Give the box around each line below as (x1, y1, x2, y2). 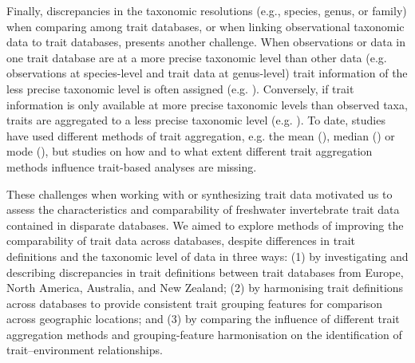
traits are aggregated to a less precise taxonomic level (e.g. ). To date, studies (6, 112, 385, 128)
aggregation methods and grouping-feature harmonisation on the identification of (6, 326, 402, 342)
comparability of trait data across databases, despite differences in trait (6, 232, 355, 249)
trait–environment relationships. (6, 341, 163, 358)
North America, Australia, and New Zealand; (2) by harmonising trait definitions (6, 279, 404, 296)
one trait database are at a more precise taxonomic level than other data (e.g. (6, 49, 387, 65)
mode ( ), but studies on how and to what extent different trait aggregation (6, 143, 373, 160)
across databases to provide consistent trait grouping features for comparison (6, 294, 383, 311)
